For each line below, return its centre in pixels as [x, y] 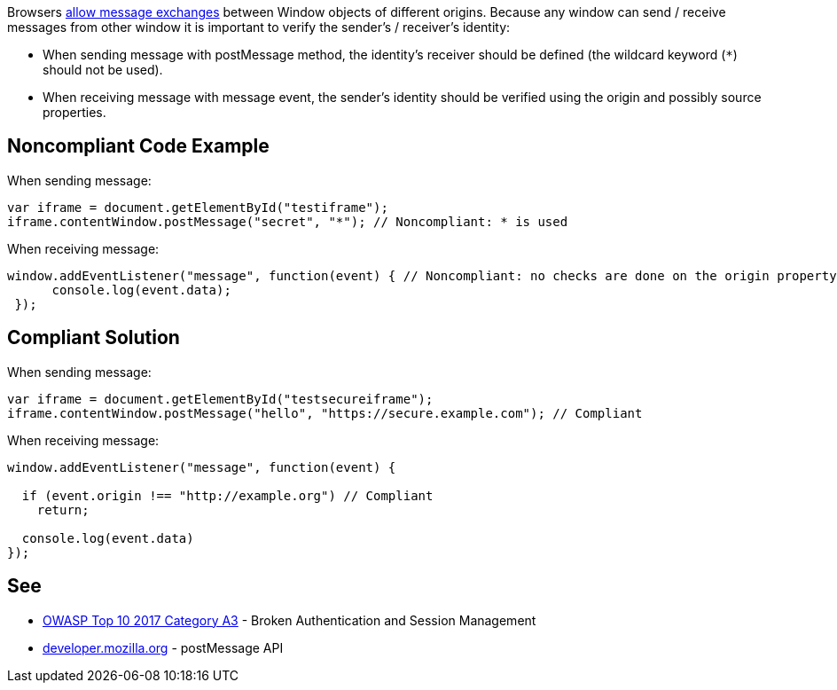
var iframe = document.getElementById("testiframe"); [198, 207]
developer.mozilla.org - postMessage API [163, 647]
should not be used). [103, 70]
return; [63, 510]
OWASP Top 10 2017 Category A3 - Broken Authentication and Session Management [289, 620]
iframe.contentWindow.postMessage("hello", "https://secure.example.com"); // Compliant [325, 413]
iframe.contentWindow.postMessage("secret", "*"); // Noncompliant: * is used [288, 221]
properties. [74, 112]
